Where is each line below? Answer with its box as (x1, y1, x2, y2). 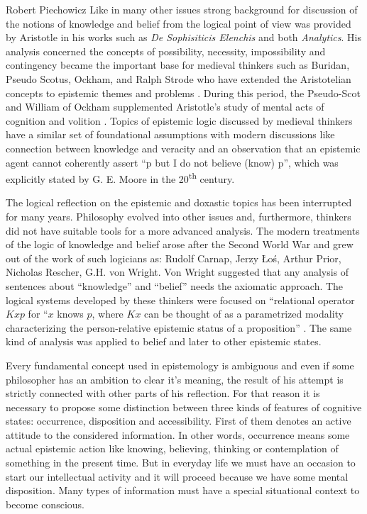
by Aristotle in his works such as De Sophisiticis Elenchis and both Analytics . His (6, 30, 361, 45)
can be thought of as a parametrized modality (144, 306, 344, 321)
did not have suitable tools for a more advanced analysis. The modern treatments (6, 223, 360, 238)
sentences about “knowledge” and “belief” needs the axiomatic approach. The (6, 278, 344, 293)
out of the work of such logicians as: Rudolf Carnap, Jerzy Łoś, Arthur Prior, (6, 250, 341, 265)
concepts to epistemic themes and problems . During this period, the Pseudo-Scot (6, 85, 361, 100)
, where (92, 306, 124, 321)
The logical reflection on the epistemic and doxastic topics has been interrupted (6, 195, 352, 210)
